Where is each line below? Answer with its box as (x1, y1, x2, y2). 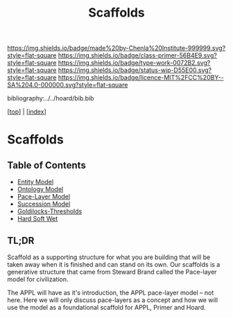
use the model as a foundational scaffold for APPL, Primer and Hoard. (7, 303, 206, 311)
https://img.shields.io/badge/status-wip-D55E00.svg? (58, 66, 212, 74)
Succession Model (17, 200, 71, 209)
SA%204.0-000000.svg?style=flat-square (7, 81, 128, 89)
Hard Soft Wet (17, 215, 58, 223)
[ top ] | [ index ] (7, 107, 46, 116)
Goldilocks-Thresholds (17, 207, 83, 215)
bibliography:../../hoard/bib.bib (7, 94, 95, 103)
